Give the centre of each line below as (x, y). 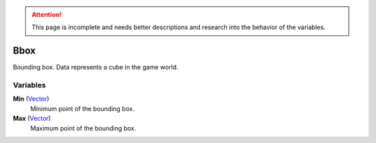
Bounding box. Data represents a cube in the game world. (96, 67)
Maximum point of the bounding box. (83, 128)
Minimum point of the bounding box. (83, 108)
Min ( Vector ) (31, 99)
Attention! (47, 15)
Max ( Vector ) (32, 119)
